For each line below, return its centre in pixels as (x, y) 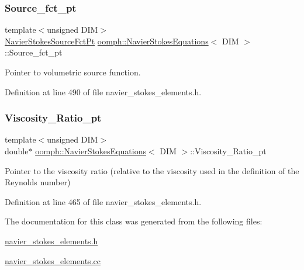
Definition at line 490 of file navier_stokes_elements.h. (103, 91)
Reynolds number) (38, 182)
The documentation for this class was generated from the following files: (134, 221)
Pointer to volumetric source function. (73, 72)
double (17, 151)
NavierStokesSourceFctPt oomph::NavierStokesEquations (107, 41)
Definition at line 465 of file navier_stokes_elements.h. (103, 201)
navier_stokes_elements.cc (53, 260)
